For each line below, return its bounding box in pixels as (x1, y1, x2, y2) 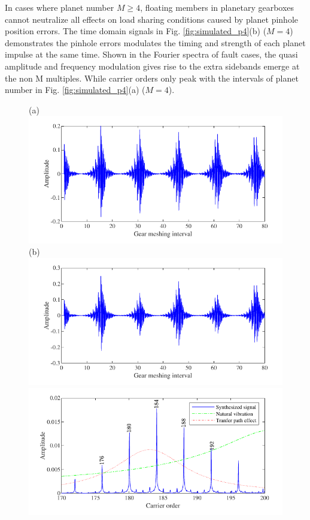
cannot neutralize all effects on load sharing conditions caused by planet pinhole (5, 13, 299, 25)
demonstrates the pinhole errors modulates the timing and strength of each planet (5, 36, 306, 49)
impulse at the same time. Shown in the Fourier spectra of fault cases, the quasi (5, 48, 298, 61)
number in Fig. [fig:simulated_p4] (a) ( (5, 83, 145, 96)
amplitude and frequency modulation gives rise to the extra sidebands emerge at (5, 59, 300, 72)
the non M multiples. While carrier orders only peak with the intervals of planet (5, 71, 299, 84)
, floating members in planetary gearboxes (140, 1, 294, 13)
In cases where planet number (5, 1, 114, 13)
